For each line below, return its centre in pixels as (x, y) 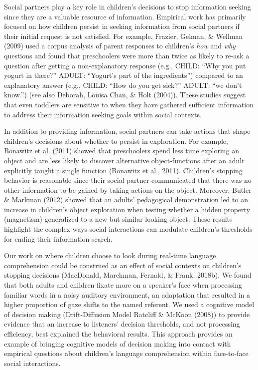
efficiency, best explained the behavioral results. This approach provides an (118, 334)
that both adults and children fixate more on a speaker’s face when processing (123, 285)
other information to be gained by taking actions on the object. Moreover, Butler (128, 189)
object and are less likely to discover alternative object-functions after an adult (124, 160)
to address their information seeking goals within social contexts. (103, 114)
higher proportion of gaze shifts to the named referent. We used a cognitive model (129, 304)
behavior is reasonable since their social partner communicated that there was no (128, 180)
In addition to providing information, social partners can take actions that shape (127, 131)
